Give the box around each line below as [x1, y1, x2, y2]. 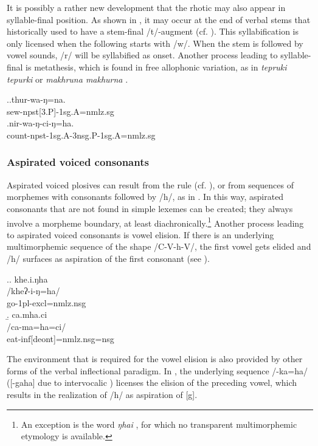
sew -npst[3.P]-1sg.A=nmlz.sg [7, 105, 114, 117]
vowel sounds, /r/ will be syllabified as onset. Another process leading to [7, 49, 278, 61]
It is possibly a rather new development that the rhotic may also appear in [7, 1, 286, 13]
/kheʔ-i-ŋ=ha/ [7, 284, 60, 297]
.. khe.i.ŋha [7, 272, 48, 285]
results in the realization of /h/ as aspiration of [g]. [7, 388, 198, 400]
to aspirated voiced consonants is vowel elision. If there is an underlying [7, 228, 274, 241]
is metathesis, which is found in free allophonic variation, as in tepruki [26, 60, 287, 73]
